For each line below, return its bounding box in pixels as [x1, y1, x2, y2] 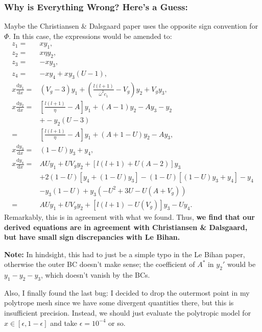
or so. [108, 317, 126, 328]
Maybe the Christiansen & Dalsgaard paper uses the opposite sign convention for [4, 20, 258, 31]
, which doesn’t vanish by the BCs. [40, 269, 150, 280]
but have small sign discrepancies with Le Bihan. [4, 232, 180, 242]
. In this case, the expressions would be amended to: [9, 30, 172, 41]
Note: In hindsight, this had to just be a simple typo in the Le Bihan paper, [4, 248, 245, 259]
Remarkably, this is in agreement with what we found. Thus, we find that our [4, 211, 255, 222]
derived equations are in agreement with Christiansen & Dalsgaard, [4, 221, 248, 232]
